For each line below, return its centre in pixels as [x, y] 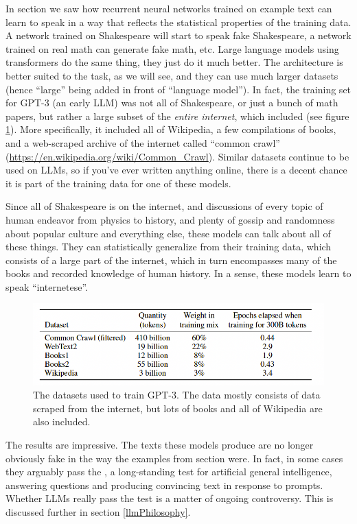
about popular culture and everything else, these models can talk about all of [168, 233]
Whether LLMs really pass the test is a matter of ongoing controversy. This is [170, 498]
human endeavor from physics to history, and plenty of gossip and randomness [170, 219]
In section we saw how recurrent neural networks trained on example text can [169, 8]
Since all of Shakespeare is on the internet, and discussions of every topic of [164, 206]
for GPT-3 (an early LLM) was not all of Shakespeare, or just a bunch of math [172, 103]
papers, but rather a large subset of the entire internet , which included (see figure [177, 116]
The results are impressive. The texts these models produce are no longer [160, 444]
